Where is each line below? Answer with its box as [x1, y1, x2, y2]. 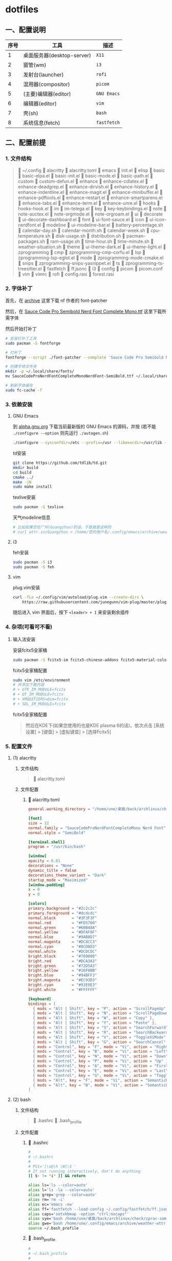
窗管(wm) [23, 62, 47, 68]
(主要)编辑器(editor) [23, 91, 71, 97]
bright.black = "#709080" [28, 953, 97, 959]
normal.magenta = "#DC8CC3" [28, 940, 97, 945]
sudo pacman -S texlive [12, 505, 64, 510]
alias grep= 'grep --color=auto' [28, 1192, 97, 1198]
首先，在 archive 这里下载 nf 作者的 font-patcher [5, 297, 107, 303]
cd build [12, 470, 32, 475]
